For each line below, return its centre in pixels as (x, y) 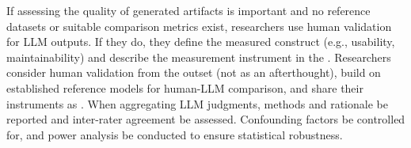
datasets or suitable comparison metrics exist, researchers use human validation (199, 26)
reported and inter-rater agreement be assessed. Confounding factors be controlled (206, 119)
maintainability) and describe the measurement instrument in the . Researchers (199, 57)
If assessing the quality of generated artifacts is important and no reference (188, 10)
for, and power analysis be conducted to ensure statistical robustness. (175, 134)
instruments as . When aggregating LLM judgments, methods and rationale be (197, 103)
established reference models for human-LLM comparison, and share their (185, 87)
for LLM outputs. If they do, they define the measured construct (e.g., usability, (201, 42)
